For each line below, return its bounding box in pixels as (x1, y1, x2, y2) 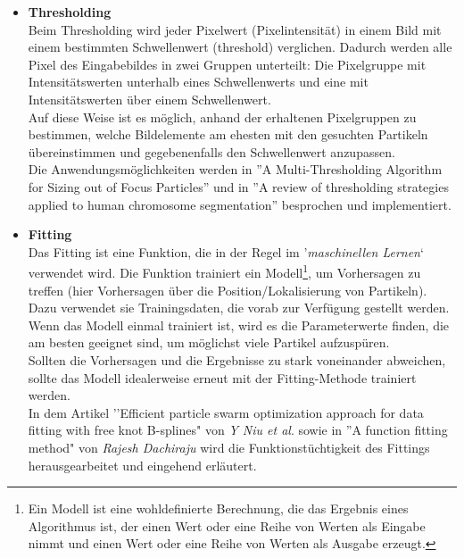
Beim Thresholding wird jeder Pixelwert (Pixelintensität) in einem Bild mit (28, 20, 442, 38)
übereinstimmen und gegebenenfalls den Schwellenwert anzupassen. (28, 142, 395, 161)
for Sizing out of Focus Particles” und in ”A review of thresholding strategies (28, 177, 449, 196)
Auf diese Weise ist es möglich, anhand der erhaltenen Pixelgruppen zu (28, 107, 417, 126)
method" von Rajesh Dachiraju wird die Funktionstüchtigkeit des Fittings (28, 437, 430, 456)
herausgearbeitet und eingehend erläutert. (28, 455, 257, 474)
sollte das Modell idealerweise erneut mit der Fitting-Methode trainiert (28, 368, 417, 387)
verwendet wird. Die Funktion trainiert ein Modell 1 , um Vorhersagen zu (28, 261, 421, 281)
